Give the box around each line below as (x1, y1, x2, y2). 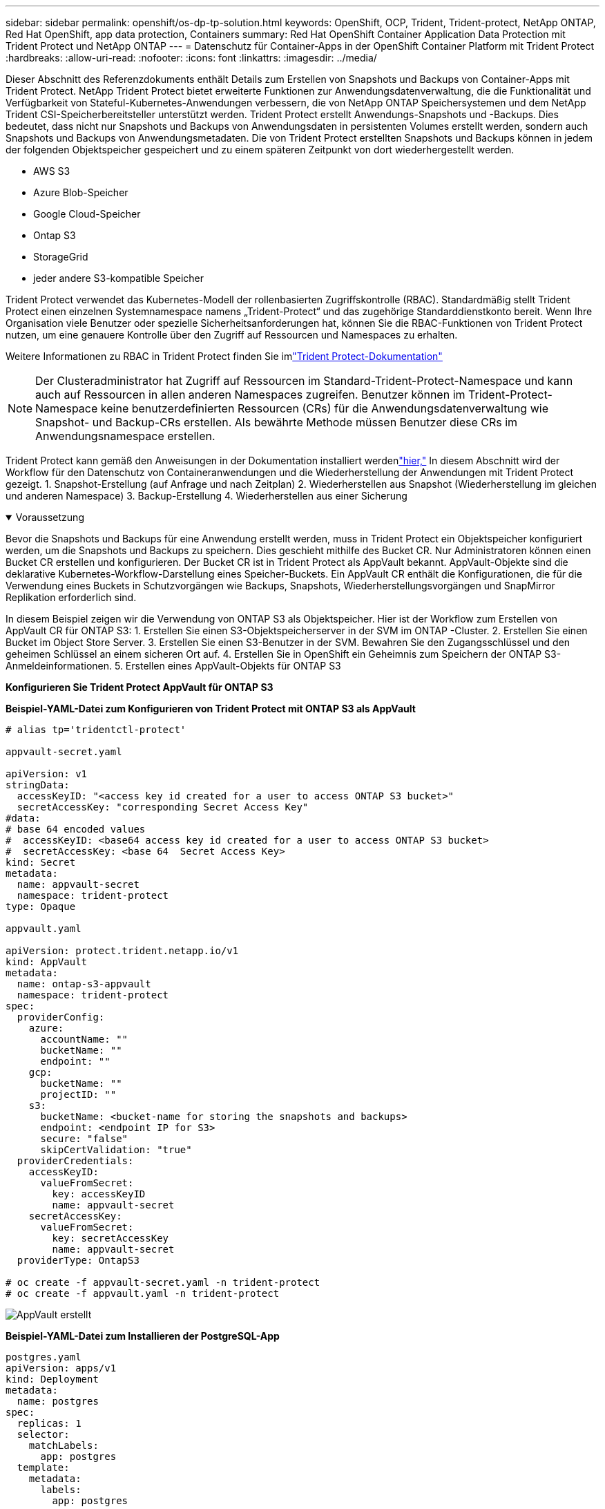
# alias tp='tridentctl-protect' (6, 724, 186, 735)
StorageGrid (33, 251, 88, 263)
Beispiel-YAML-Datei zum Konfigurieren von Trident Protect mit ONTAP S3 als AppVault (6, 703, 416, 714)
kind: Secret (6, 857, 76, 868)
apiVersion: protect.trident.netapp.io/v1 (6, 945, 239, 956)
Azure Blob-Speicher (33, 187, 128, 198)
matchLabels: (28, 1440, 99, 1451)
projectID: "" (40, 1089, 117, 1100)
